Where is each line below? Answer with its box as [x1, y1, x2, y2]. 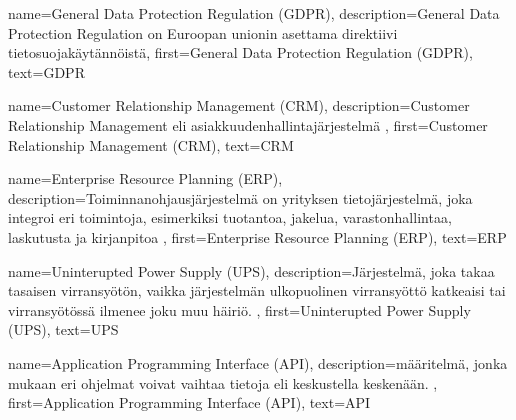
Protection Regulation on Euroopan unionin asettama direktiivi [8, 22, 398, 43]
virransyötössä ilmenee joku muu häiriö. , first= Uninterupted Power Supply [8, 299, 471, 320]
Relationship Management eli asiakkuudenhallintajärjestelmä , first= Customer [8, 114, 488, 135]
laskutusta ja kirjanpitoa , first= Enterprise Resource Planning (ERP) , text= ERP [8, 226, 507, 247]
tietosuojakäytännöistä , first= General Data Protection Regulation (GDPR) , [8, 42, 473, 63]
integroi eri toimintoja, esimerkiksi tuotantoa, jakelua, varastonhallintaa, [8, 207, 452, 228]
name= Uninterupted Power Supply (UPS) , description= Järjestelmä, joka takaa [8, 260, 495, 281]
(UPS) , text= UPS [8, 319, 119, 340]
